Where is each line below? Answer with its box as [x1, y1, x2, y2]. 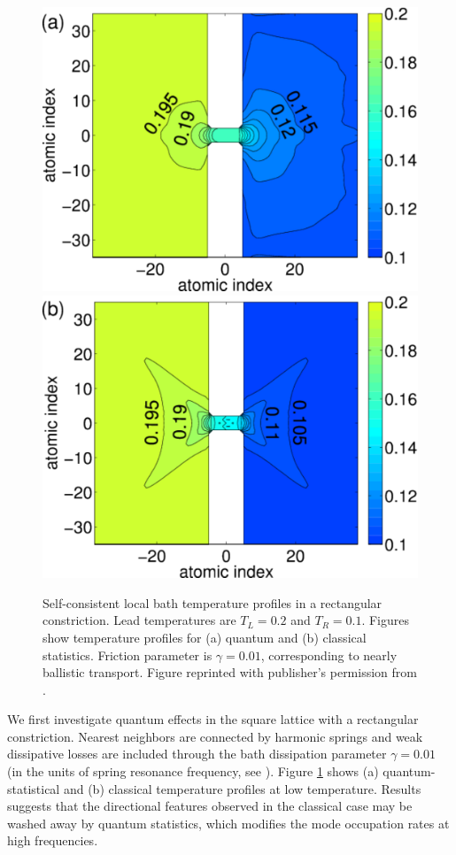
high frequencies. [7, 831, 98, 850]
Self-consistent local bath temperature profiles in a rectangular [43, 593, 383, 612]
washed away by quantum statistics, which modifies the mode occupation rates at [7, 813, 450, 832]
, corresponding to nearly [260, 645, 398, 664]
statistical [7, 779, 60, 797]
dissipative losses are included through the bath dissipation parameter [7, 744, 387, 763]
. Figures [361, 611, 409, 629]
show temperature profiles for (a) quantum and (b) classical [43, 628, 367, 646]
